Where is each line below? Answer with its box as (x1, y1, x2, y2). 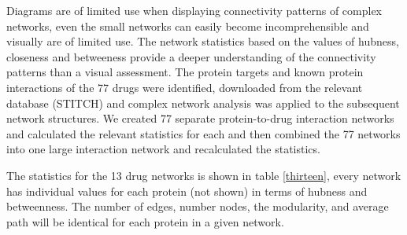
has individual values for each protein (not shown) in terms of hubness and (6, 182, 368, 199)
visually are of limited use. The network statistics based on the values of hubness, (6, 33, 399, 50)
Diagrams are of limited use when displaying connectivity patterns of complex (6, 2, 383, 18)
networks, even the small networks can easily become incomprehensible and (6, 17, 369, 34)
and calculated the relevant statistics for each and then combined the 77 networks (6, 125, 401, 141)
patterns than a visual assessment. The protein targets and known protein (6, 64, 364, 80)
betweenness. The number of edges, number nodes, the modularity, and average (6, 198, 389, 215)
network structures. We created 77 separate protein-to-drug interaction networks (6, 110, 394, 127)
